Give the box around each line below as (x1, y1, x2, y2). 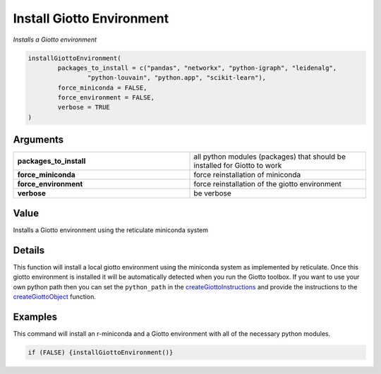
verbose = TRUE (57, 103, 111, 111)
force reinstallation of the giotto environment (193, 179, 342, 189)
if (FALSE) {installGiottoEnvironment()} (28, 348, 174, 356)
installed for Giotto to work (193, 161, 282, 171)
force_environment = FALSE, (57, 94, 155, 102)
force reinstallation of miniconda (193, 170, 301, 180)
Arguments (13, 134, 64, 146)
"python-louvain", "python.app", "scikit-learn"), (87, 74, 267, 82)
